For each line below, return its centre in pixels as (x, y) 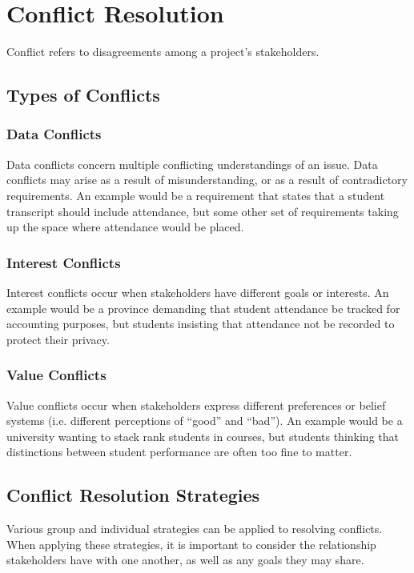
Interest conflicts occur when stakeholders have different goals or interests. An (198, 292)
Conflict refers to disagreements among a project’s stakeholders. (163, 52)
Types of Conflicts (83, 95)
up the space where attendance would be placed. (125, 227)
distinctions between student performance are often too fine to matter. (179, 452)
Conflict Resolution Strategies (133, 495)
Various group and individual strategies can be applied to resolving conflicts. (195, 529)
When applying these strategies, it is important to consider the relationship (191, 544)
